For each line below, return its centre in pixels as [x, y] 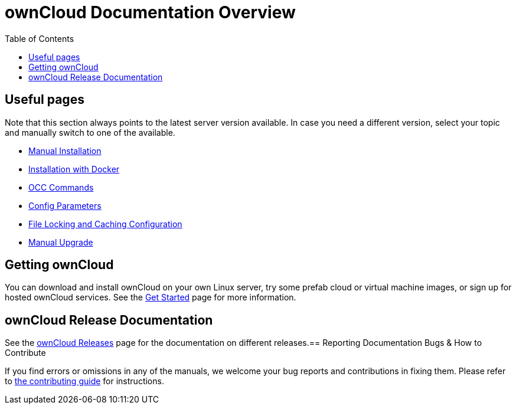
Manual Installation [65, 150]
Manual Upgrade [61, 242]
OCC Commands [61, 187]
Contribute [25, 353]
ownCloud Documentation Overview [150, 12]
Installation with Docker [74, 169]
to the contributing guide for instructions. [84, 381]
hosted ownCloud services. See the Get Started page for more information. [151, 297]
